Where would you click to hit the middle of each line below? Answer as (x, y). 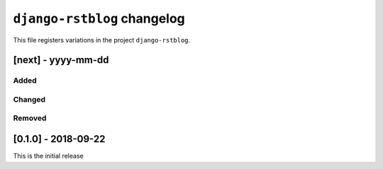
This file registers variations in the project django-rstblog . (102, 40)
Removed (30, 118)
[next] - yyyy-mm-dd (61, 60)
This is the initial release (49, 156)
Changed (29, 99)
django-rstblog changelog (99, 18)
